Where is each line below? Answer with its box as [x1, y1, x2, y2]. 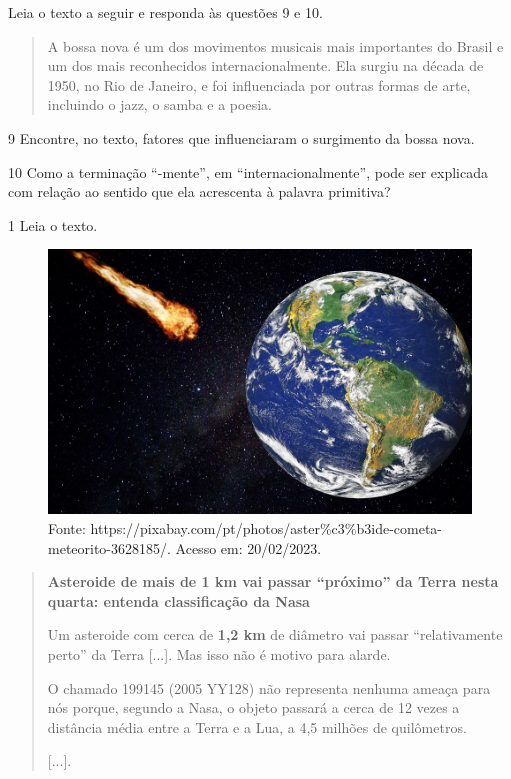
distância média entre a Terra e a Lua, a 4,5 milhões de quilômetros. [47, 716, 467, 737]
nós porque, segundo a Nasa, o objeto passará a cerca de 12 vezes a [47, 697, 460, 718]
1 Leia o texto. [8, 214, 98, 235]
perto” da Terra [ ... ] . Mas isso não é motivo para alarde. [47, 643, 391, 664]
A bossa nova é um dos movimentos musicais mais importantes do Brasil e [47, 35, 504, 56]
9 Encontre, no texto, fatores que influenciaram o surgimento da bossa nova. [8, 127, 475, 148]
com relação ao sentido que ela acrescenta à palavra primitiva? [8, 181, 391, 202]
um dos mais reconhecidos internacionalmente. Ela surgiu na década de [47, 55, 484, 76]
